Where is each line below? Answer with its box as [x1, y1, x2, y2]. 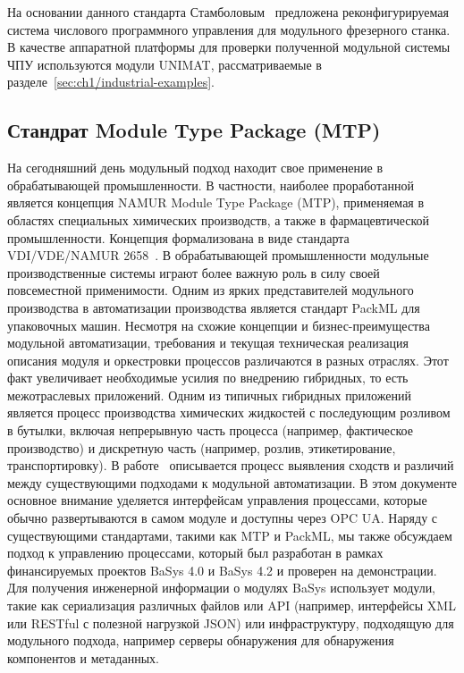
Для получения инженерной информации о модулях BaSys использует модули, [7, 578, 436, 597]
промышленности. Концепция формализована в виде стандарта [7, 228, 350, 247]
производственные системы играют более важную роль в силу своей [7, 263, 380, 282]
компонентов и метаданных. [7, 648, 159, 667]
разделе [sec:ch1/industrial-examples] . [7, 72, 215, 91]
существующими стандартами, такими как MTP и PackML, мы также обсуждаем [7, 526, 452, 544]
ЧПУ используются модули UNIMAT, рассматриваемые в [7, 55, 322, 73]
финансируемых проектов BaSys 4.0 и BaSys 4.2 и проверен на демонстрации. [7, 560, 437, 579]
